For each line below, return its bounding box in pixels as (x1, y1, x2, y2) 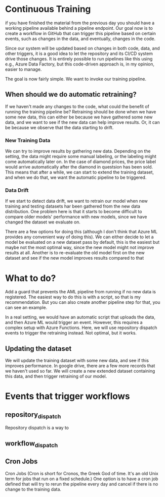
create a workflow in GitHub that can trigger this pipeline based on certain (5, 30, 156, 36)
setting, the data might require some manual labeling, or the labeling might (5, 154, 157, 160)
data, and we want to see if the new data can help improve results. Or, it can (5, 119, 160, 125)
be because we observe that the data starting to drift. (5, 124, 114, 130)
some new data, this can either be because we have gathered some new (5, 114, 153, 120)
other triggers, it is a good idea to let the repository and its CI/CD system (5, 51, 153, 56)
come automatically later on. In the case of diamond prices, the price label (5, 159, 157, 165)
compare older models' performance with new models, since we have (5, 214, 147, 220)
